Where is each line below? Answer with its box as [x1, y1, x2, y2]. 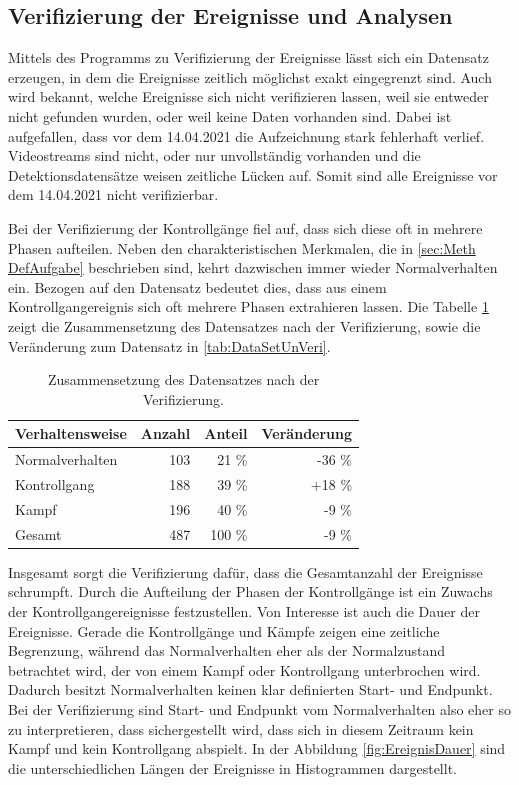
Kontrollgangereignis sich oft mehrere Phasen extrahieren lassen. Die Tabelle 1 [8, 296, 489, 317]
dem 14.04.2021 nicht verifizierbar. [8, 184, 219, 205]
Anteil [204, 423, 248, 444]
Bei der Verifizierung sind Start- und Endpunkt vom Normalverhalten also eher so [8, 698, 511, 719]
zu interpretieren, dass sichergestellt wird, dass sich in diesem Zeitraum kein [8, 718, 474, 739]
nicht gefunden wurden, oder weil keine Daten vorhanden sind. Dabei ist [8, 105, 452, 126]
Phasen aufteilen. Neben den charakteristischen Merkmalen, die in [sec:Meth [8, 237, 476, 258]
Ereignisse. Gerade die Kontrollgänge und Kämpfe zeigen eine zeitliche [8, 620, 440, 641]
